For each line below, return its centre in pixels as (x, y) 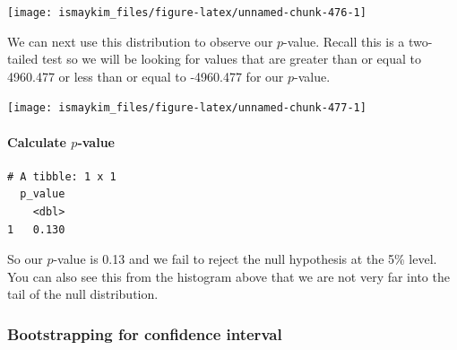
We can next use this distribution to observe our (140, 41)
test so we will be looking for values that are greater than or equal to (232, 59)
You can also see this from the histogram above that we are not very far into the (228, 276)
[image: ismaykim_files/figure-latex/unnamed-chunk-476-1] (187, 13)
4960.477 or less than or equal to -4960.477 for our (146, 76)
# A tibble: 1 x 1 (62, 176)
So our (25, 259)
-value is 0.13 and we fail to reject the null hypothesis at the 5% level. (245, 259)
